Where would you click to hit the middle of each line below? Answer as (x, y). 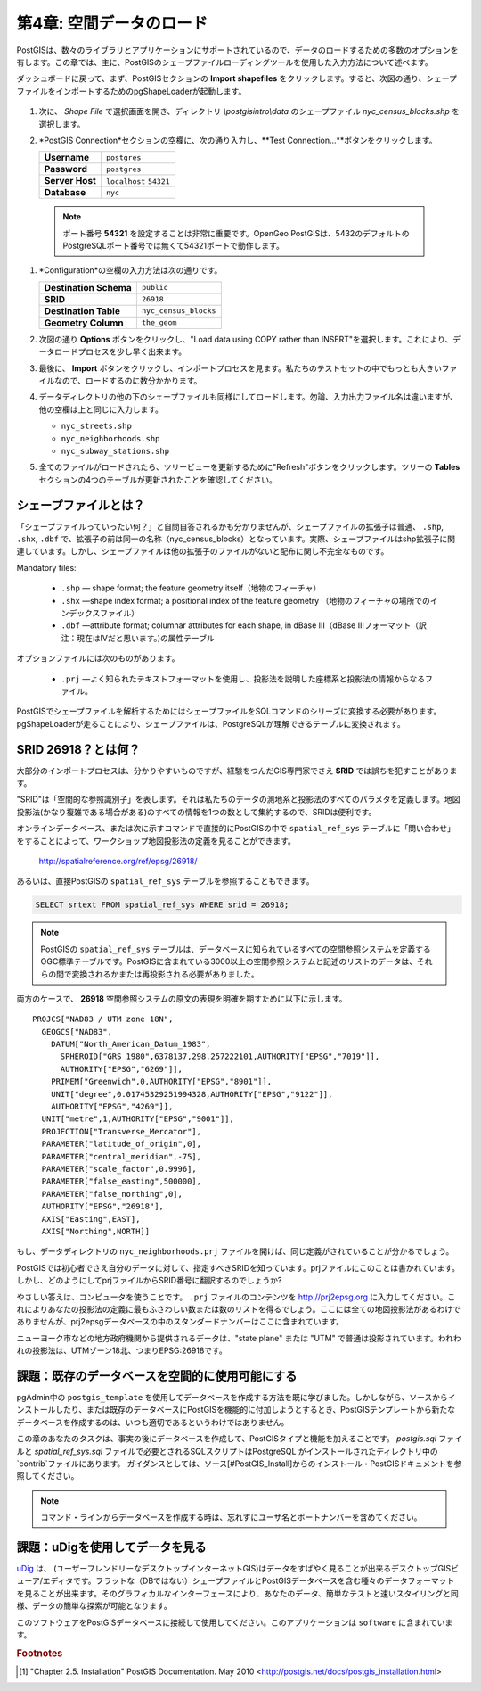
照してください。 (48, 1476)
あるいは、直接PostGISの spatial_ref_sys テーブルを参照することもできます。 (165, 881)
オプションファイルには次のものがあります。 (98, 658)
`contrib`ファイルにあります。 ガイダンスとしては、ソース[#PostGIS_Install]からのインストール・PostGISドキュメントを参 (239, 1464)
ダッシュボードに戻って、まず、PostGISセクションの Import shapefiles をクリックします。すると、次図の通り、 (221, 78)
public (155, 288)
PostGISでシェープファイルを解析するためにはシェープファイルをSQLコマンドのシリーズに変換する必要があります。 (229, 711)
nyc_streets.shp (97, 426)
